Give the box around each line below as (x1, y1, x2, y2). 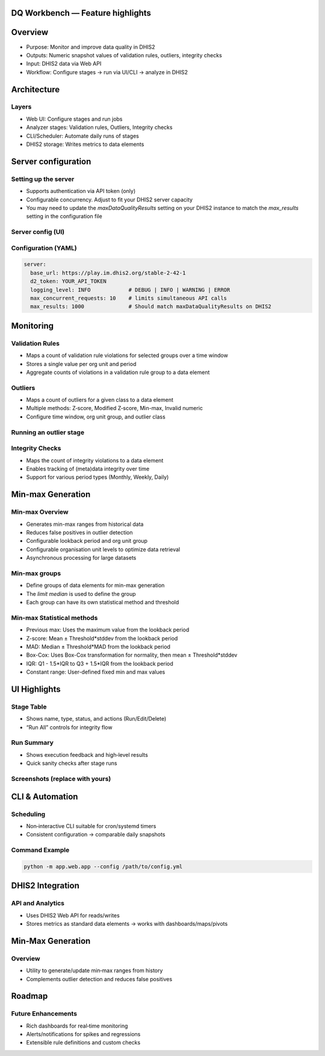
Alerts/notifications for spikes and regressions (26, 1031, 141, 1038)
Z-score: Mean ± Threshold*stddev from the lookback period (26, 634, 178, 642)
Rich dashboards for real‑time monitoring (26, 1022, 128, 1029)
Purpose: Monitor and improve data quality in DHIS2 (26, 43, 156, 51)
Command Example (11, 846, 70, 855)
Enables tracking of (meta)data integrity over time (26, 465, 150, 472)
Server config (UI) (11, 228, 65, 236)
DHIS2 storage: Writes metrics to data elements (26, 141, 144, 148)
